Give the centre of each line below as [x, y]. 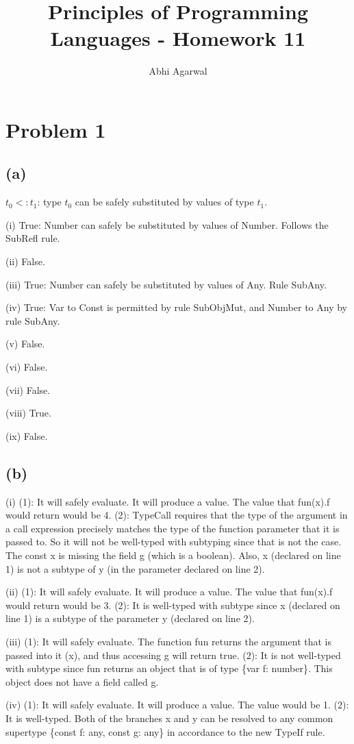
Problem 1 [56, 129]
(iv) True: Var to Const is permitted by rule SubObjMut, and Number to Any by [176, 307]
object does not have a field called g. [82, 681]
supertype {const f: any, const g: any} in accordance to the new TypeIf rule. [165, 731]
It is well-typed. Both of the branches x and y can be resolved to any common [169, 718]
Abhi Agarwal [178, 71]
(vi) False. [27, 367]
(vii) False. [28, 389]
